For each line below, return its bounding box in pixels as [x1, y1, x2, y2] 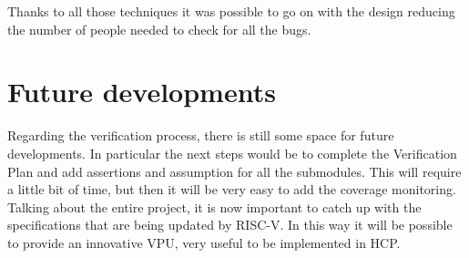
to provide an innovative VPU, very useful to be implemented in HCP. [7, 232, 401, 252]
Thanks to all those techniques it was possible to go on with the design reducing [7, 2, 455, 20]
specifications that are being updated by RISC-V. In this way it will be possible [7, 215, 453, 234]
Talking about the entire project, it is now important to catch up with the [7, 197, 422, 216]
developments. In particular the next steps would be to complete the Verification [7, 143, 457, 162]
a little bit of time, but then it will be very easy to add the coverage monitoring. [7, 180, 456, 199]
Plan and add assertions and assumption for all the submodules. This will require [7, 161, 462, 181]
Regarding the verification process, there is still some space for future [7, 126, 394, 145]
